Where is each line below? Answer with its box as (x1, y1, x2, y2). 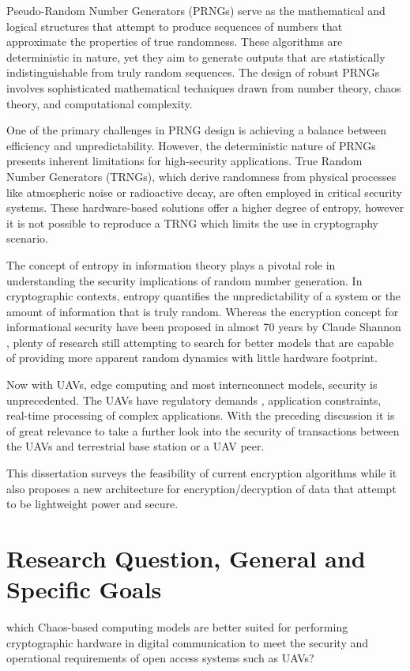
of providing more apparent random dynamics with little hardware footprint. (6, 349, 378, 366)
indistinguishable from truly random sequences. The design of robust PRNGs (6, 64, 380, 81)
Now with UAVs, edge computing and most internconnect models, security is (6, 376, 378, 393)
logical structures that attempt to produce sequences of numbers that (6, 17, 343, 34)
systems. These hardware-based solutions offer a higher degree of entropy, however (6, 199, 404, 216)
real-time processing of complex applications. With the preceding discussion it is (6, 407, 395, 424)
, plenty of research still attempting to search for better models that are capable (6, 334, 394, 350)
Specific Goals (6, 573, 162, 605)
